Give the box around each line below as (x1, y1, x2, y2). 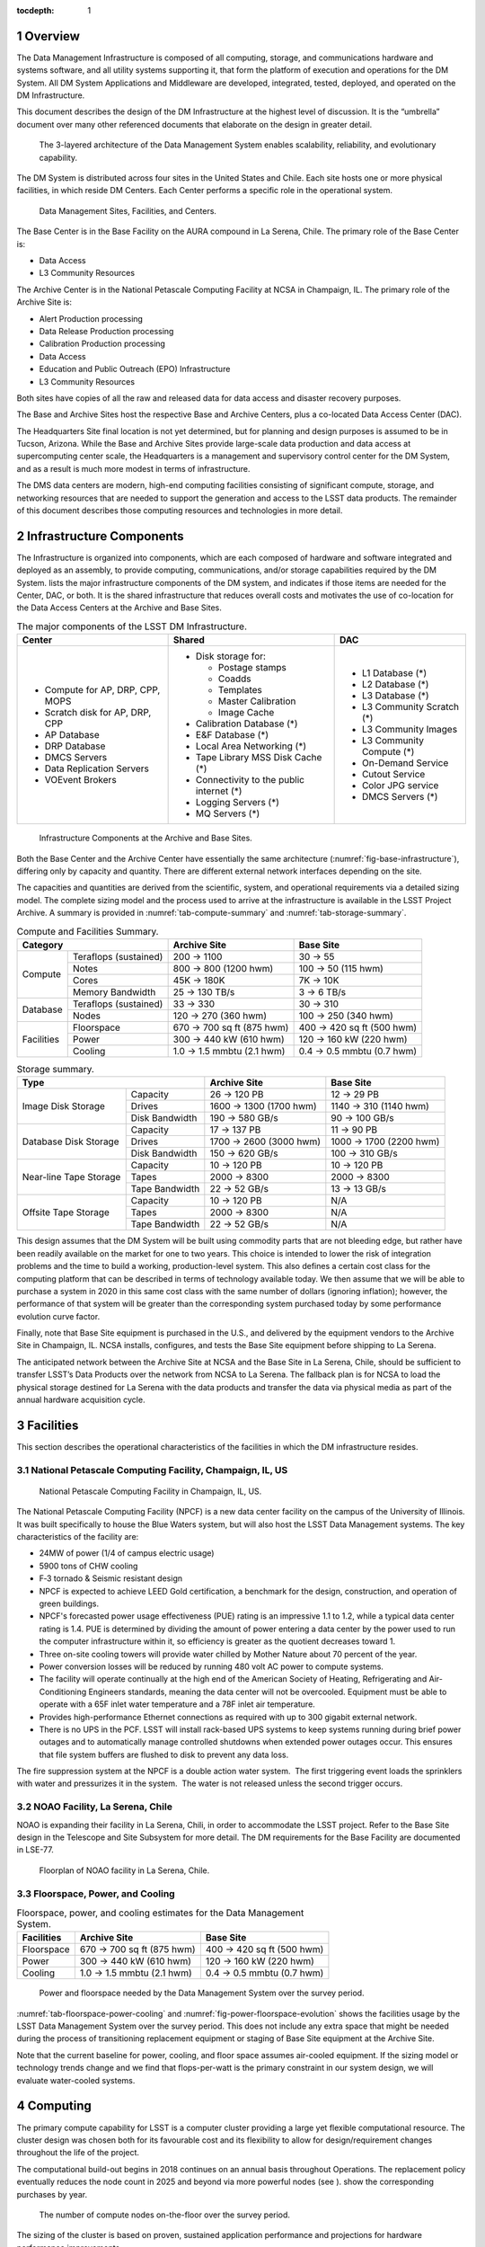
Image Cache (217, 706, 275, 719)
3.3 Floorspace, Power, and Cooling (16, 1887, 175, 1900)
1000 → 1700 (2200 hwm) (331, 1135, 440, 1148)
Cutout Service (361, 768, 426, 781)
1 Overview (16, 28, 81, 44)
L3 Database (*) (361, 689, 430, 702)
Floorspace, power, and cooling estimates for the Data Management (16, 1906, 304, 1919)
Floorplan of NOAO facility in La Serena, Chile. (39, 1865, 210, 1876)
